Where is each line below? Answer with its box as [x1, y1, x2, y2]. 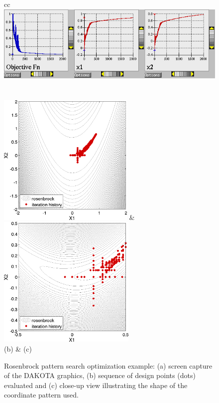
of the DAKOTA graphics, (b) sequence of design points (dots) [4, 370, 196, 381]
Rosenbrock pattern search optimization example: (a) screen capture [4, 360, 213, 371]
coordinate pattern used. [4, 390, 79, 400]
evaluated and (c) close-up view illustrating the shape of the [4, 380, 188, 390]
